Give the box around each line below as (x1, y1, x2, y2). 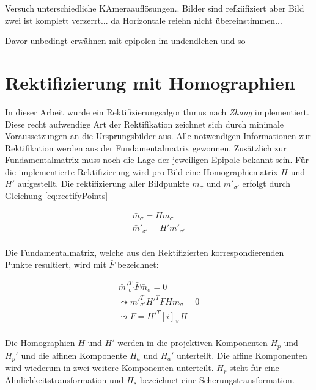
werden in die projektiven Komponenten (117, 336, 268, 349)
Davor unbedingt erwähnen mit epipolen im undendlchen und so (5, 34, 246, 47)
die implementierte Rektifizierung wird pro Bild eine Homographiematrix (5, 165, 278, 178)
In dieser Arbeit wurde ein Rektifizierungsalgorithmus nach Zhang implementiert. (5, 105, 309, 118)
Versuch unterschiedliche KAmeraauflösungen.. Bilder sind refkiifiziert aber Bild (5, 2, 304, 14)
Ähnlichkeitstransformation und (5, 373, 124, 386)
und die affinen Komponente (21, 348, 127, 361)
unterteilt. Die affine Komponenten (177, 348, 307, 361)
